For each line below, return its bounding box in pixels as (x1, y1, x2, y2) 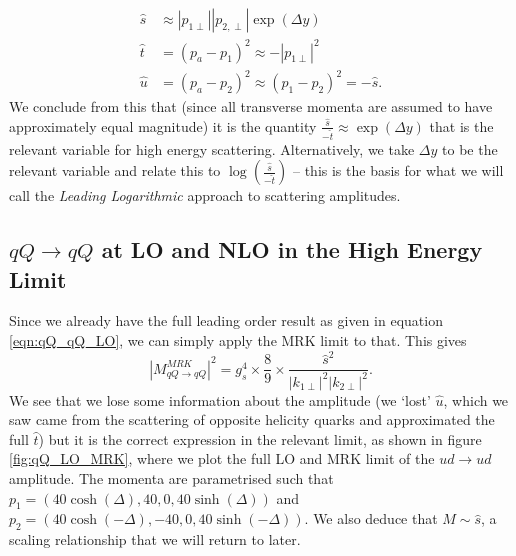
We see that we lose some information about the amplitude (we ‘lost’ (9, 389, 431, 410)
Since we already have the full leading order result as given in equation (9, 310, 443, 331)
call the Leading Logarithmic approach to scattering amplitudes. (9, 185, 401, 206)
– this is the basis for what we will (292, 160, 504, 181)
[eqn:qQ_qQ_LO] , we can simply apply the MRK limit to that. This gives (9, 329, 467, 350)
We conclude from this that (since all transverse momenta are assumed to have (9, 96, 493, 117)
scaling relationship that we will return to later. (9, 529, 301, 550)
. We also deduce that (304, 508, 438, 529)
